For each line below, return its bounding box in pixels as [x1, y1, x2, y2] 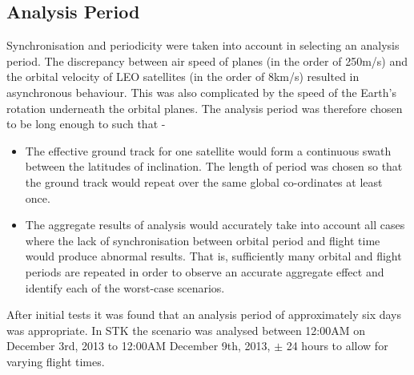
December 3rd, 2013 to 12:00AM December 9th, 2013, [6, 337, 271, 354]
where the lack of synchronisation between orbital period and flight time [25, 232, 380, 248]
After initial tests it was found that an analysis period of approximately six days [6, 306, 402, 323]
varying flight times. [6, 353, 105, 369]
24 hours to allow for [286, 337, 388, 354]
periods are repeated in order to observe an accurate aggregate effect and [25, 263, 384, 280]
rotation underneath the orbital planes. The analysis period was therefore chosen [6, 99, 403, 116]
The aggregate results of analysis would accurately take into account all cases [25, 216, 405, 233]
